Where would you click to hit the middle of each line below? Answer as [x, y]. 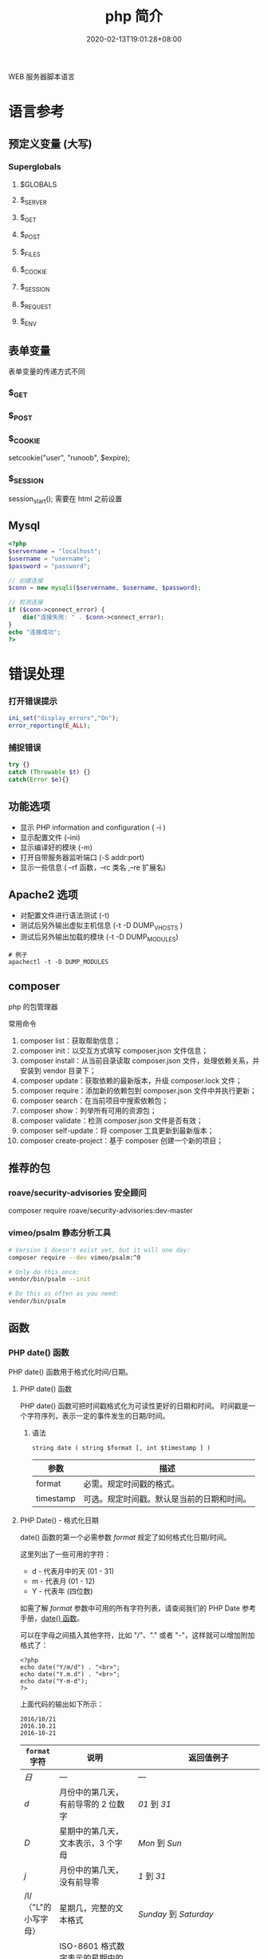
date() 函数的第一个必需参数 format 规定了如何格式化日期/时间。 [125, 1537]
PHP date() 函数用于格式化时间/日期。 [71, 1372]
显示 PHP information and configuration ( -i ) [93, 827]
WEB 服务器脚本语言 [42, 76]
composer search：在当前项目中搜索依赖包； [94, 1101]
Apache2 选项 [43, 895]
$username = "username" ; [49, 559]
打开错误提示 [33, 701]
